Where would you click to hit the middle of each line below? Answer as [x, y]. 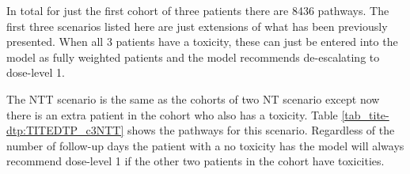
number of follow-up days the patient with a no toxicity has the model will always [205, 145]
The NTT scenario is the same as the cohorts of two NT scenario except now [193, 98]
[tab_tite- [365, 114]
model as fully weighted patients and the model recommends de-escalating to [193, 57]
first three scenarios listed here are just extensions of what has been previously [197, 26]
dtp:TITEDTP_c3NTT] [65, 130]
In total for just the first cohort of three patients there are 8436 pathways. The [198, 10]
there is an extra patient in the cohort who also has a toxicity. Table [172, 114]
